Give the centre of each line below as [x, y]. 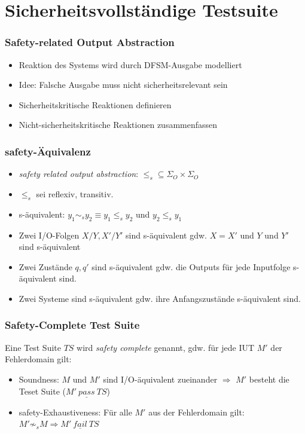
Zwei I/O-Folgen [49, 235]
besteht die [269, 379]
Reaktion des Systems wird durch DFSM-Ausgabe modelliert [130, 64]
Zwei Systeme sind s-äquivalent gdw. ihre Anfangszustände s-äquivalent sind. [160, 298]
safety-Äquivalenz [48, 151]
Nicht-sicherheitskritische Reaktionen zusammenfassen [118, 125]
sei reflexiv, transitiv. [75, 193]
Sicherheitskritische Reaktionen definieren [95, 104]
